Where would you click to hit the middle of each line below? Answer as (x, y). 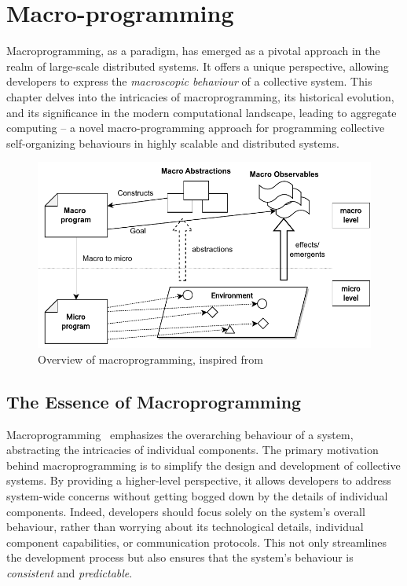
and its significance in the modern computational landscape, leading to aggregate (202, 112)
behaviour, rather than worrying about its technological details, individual (185, 527)
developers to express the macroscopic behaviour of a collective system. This (189, 81)
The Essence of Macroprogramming (154, 401)
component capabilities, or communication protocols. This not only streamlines (196, 542)
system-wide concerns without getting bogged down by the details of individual (197, 495)
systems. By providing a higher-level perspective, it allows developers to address (199, 480)
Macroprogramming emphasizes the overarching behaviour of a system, (180, 434)
